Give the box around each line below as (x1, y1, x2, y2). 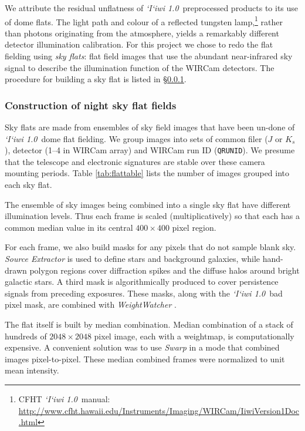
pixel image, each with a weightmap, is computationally (94, 329, 294, 342)
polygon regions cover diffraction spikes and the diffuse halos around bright (29, 264, 300, 276)
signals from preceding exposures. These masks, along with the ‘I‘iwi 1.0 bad (5, 287, 283, 299)
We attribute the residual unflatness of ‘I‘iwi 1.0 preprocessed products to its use (5, 2, 299, 14)
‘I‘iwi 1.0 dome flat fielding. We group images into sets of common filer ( (5, 132, 268, 144)
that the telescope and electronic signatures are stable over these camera (5, 155, 265, 167)
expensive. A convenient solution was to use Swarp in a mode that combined (5, 341, 280, 353)
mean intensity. (5, 364, 59, 376)
